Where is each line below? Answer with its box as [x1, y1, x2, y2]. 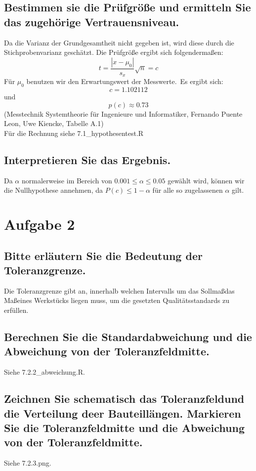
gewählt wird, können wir [168, 175, 245, 185]
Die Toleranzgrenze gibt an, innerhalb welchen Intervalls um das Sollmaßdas [4, 285, 235, 296]
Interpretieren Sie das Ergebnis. [4, 152, 171, 167]
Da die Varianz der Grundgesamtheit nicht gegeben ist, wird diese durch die [4, 37, 234, 47]
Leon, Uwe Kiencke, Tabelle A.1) [4, 118, 104, 128]
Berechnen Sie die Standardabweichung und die [4, 329, 252, 344]
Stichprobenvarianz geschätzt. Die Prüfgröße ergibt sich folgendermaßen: [4, 47, 223, 57]
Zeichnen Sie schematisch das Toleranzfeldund [4, 391, 245, 406]
